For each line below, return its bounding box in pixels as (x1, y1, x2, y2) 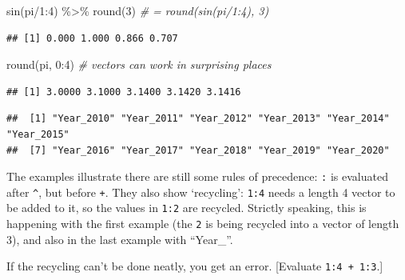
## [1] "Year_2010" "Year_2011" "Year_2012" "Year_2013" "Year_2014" (6, 113, 390, 125)
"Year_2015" (6, 128, 69, 140)
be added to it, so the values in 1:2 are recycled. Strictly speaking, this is (6, 199, 367, 216)
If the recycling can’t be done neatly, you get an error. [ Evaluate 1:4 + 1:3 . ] (6, 258, 383, 274)
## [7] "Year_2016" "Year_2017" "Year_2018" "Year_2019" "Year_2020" (6, 144, 390, 156)
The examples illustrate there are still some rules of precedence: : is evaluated (6, 168, 388, 185)
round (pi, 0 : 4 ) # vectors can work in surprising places (6, 56, 272, 73)
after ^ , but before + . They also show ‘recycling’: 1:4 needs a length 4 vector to (6, 183, 395, 200)
